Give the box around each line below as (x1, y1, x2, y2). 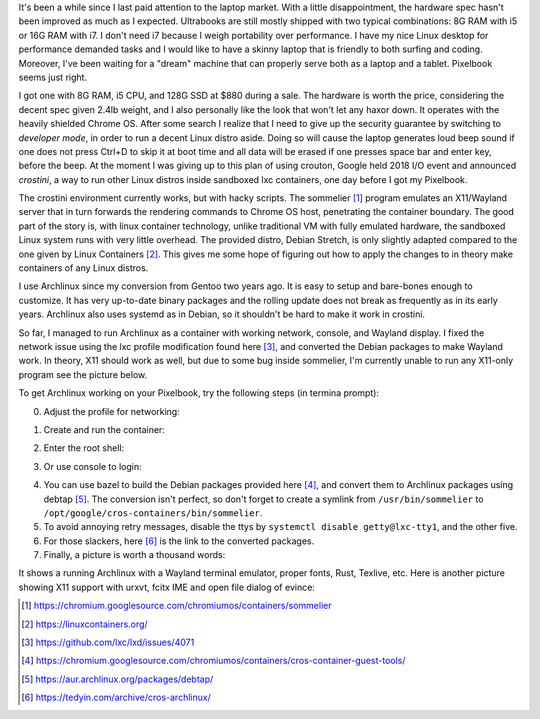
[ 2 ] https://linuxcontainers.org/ (21, 618, 149, 630)
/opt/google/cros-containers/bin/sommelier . (43, 506, 263, 519)
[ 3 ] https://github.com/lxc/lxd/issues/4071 (21, 636, 195, 649)
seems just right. (18, 71, 88, 83)
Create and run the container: (43, 423, 165, 435)
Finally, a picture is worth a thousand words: (43, 549, 226, 561)
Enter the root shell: (43, 442, 125, 454)
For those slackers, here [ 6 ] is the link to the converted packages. (43, 535, 315, 547)
